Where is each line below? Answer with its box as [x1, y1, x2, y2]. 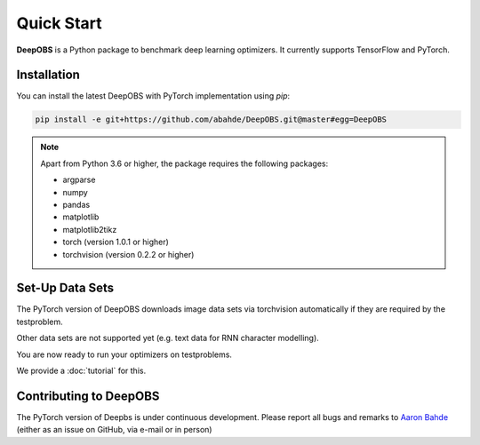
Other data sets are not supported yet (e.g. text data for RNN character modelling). [16, 333, 319, 344]
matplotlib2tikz [62, 224, 117, 234]
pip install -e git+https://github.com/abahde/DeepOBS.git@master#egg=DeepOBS [35, 115, 387, 124]
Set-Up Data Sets [16, 281, 115, 296]
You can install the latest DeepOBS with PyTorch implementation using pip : [16, 91, 291, 101]
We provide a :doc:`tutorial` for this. [16, 365, 147, 377]
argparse [62, 174, 96, 186]
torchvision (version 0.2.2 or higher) [62, 249, 195, 259]
